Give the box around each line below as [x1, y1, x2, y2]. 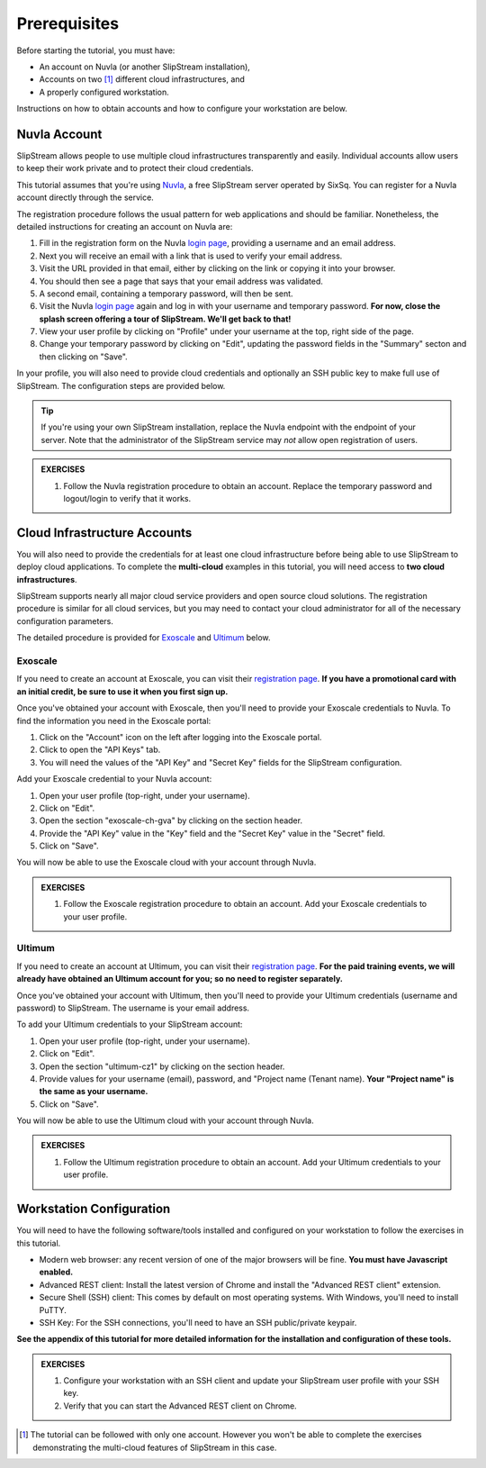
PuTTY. [39, 1304, 67, 1315]
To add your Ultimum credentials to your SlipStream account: [16, 1019, 243, 1030]
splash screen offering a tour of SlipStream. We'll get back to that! [39, 313, 292, 324]
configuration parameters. [16, 615, 114, 626]
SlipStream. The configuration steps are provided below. [16, 380, 226, 391]
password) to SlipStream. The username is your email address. [16, 1002, 250, 1013]
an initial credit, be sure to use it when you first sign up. [16, 685, 229, 697]
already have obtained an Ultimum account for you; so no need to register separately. [16, 974, 344, 984]
